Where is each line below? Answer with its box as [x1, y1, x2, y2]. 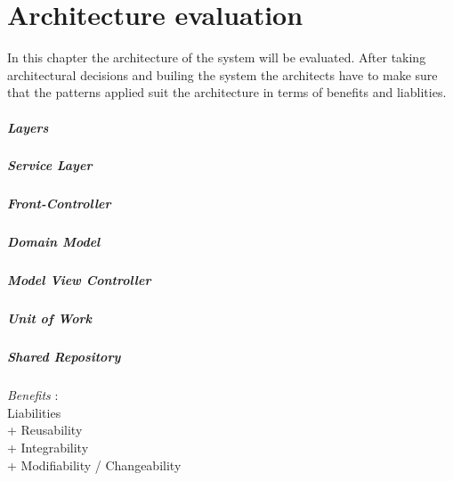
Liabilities [7, 403, 61, 421]
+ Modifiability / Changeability [7, 455, 182, 474]
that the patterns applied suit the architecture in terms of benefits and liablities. [7, 83, 447, 102]
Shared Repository [7, 347, 121, 366]
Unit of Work [7, 309, 93, 328]
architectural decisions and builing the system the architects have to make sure [7, 65, 438, 84]
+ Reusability [7, 420, 83, 439]
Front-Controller [7, 194, 111, 213]
